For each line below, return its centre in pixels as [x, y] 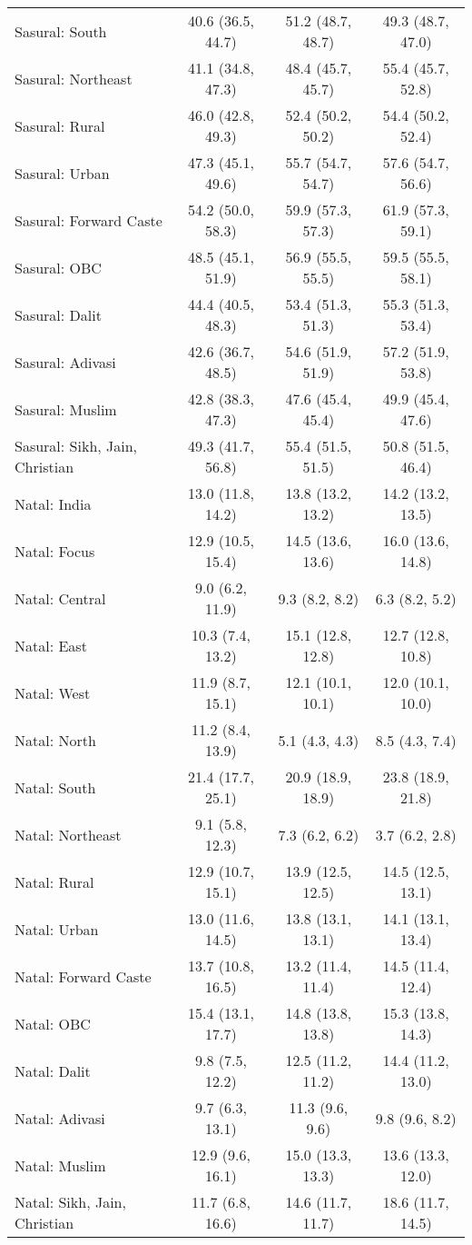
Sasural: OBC [58, 267]
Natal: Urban [57, 929]
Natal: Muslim [60, 1165]
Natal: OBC [53, 1023]
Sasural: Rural [60, 125]
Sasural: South [61, 31]
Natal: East [51, 645]
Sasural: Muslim [66, 409]
